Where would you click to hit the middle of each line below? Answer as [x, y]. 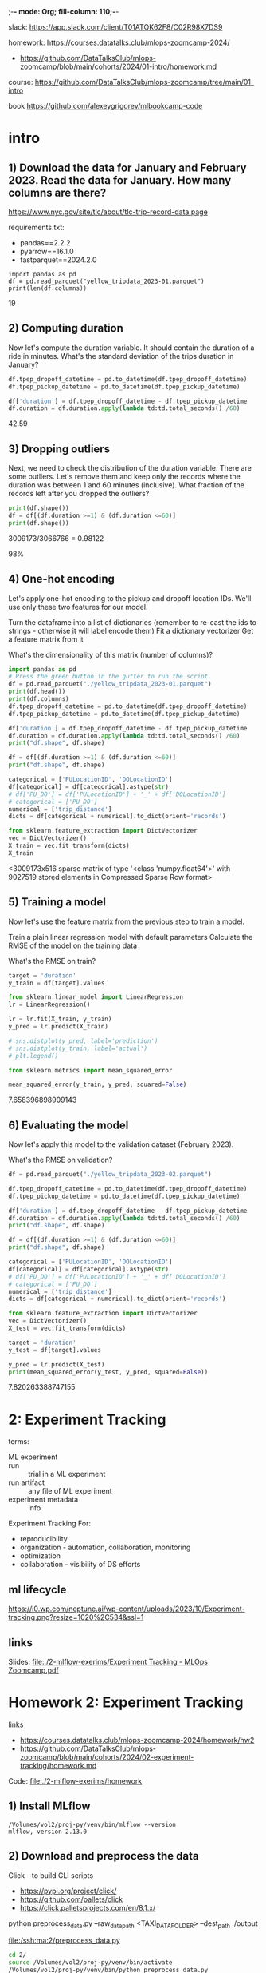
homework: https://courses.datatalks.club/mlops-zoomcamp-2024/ [119, 42]
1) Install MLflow [49, 1806]
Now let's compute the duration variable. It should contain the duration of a [131, 348]
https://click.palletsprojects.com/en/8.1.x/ [88, 1907]
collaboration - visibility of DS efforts [80, 1565]
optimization [40, 1556]
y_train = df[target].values [57, 983]
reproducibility [43, 1539]
